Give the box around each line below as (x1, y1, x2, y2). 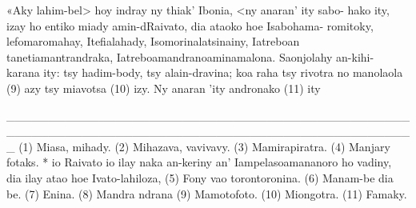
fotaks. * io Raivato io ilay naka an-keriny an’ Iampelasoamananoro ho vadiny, (6, 154, 392, 170)
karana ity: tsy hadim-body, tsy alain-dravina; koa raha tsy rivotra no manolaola (6, 64, 403, 81)
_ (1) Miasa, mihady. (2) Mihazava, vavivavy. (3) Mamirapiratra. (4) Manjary (6, 138, 390, 154)
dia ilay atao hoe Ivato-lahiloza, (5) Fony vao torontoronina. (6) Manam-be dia (6, 169, 394, 186)
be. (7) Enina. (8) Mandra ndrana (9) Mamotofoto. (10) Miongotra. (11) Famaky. (6, 185, 407, 202)
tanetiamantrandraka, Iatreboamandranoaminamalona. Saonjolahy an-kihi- (6, 48, 374, 65)
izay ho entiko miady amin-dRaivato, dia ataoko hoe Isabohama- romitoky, (6, 17, 374, 34)
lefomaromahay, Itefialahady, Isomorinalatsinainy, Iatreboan (6, 33, 300, 50)
